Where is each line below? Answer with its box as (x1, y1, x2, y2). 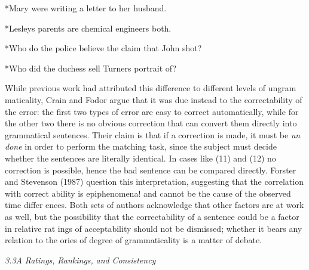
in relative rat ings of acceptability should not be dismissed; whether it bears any (5, 222, 302, 234)
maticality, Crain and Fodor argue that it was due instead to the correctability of (5, 93, 302, 105)
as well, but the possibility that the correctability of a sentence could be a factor (5, 210, 299, 222)
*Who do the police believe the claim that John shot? (5, 42, 202, 54)
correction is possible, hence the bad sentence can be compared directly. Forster (5, 163, 296, 176)
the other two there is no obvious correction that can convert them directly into (5, 117, 297, 129)
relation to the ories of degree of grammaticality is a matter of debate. (5, 234, 262, 246)
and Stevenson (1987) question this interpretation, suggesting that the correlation (5, 175, 304, 188)
